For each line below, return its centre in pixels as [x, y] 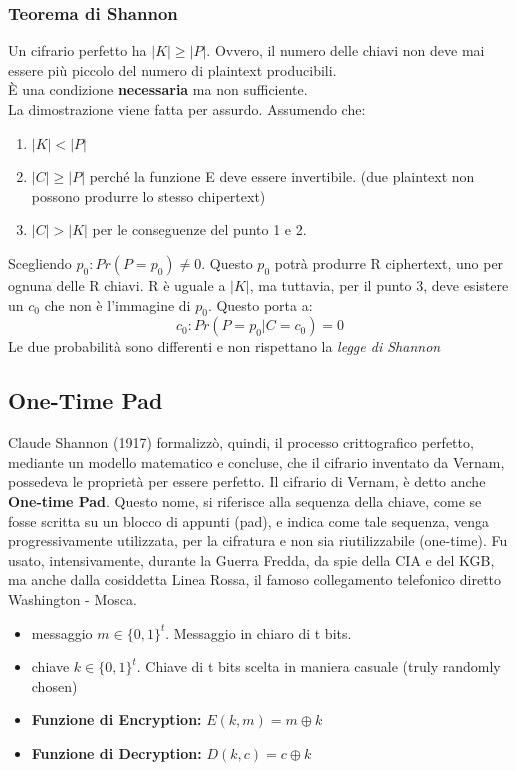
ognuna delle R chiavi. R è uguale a [117, 284]
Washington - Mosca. [72, 598]
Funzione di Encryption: [116, 719]
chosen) [54, 685]
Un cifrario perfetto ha [77, 50]
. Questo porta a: [260, 304]
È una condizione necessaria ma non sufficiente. [158, 89]
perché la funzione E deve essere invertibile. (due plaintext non [282, 176]
